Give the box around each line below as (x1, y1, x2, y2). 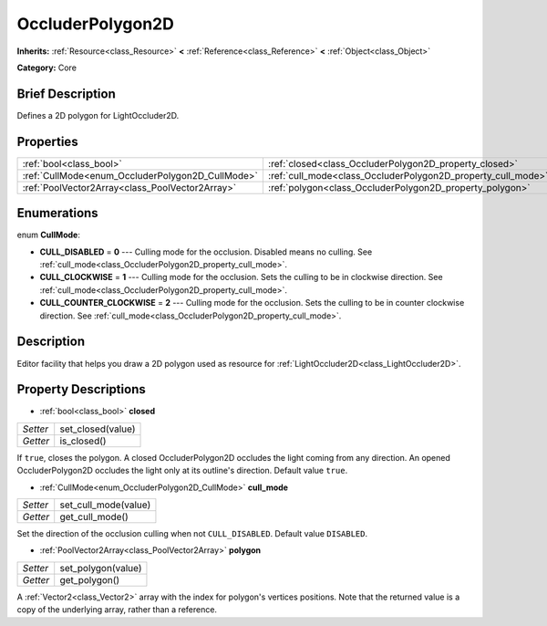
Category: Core (16, 62, 77, 73)
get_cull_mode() (59, 510, 129, 523)
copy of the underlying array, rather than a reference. (16, 604, 218, 615)
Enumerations (16, 205, 99, 221)
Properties (16, 133, 78, 150)
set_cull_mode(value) (59, 498, 151, 511)
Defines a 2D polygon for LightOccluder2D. (16, 110, 180, 120)
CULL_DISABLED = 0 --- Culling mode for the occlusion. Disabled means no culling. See (39, 246, 373, 257)
